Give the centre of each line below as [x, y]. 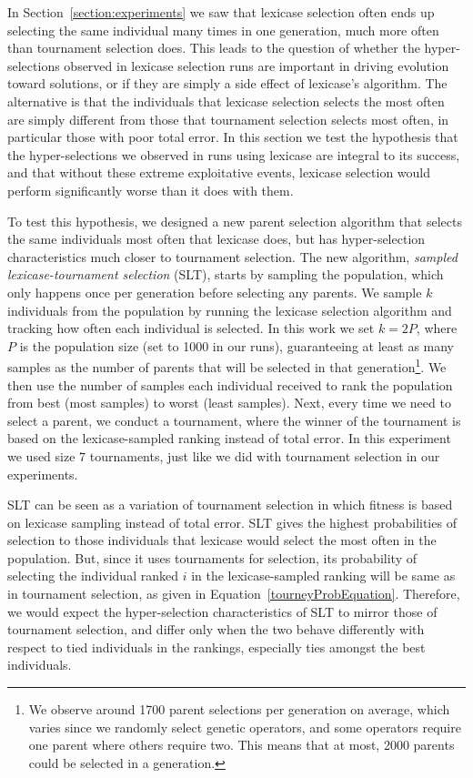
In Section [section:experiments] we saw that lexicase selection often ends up [221, 12]
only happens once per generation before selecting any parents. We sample [215, 292]
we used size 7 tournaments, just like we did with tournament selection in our [224, 455]
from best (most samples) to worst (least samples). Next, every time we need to [229, 403]
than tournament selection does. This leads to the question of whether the [214, 48]
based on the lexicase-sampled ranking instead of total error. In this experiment [229, 438]
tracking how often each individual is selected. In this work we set [191, 328]
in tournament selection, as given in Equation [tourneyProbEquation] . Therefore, [234, 594]
